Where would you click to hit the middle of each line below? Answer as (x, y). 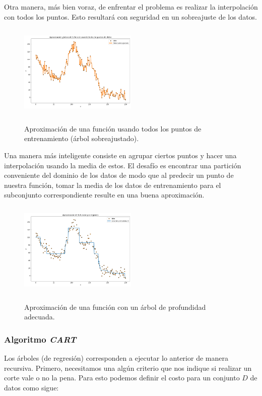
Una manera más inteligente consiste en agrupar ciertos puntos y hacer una (120, 155)
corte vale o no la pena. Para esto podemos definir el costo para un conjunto (122, 378)
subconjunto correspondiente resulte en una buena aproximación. (104, 195)
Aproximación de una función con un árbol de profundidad (115, 307)
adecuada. (40, 317)
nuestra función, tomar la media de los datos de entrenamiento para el (113, 185)
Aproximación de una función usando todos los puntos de (113, 128)
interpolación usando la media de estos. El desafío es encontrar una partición (123, 165)
